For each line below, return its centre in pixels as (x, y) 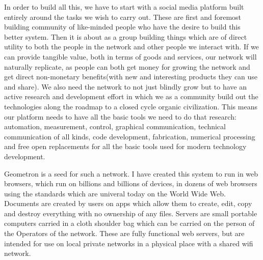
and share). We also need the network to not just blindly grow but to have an (125, 86)
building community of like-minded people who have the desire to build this (122, 27)
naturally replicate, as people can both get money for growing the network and (127, 66)
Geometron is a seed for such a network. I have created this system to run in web (131, 173)
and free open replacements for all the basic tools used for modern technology (125, 146)
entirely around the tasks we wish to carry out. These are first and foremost (123, 17)
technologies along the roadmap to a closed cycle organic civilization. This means (131, 106)
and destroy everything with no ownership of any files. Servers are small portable (131, 213)
